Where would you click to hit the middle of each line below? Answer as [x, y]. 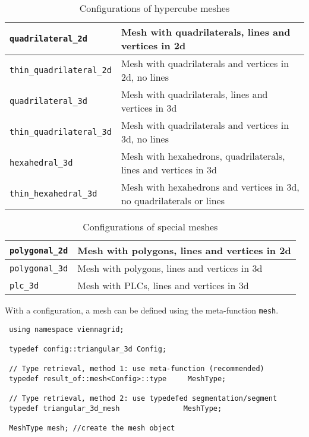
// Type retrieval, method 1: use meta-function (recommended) [137, 369]
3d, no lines [145, 139]
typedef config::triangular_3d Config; [88, 349]
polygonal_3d [39, 268]
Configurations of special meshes [150, 227]
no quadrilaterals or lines [173, 200]
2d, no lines [145, 77]
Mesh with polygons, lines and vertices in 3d [170, 268]
